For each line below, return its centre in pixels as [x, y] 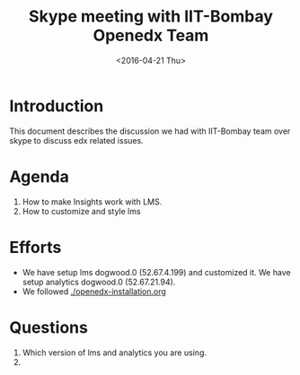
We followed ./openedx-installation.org [94, 291]
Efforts [35, 247]
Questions [49, 327]
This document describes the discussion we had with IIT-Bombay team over [150, 131]
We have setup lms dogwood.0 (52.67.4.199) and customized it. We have [156, 272]
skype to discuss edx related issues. [76, 140]
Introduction [57, 106]
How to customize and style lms [81, 211]
